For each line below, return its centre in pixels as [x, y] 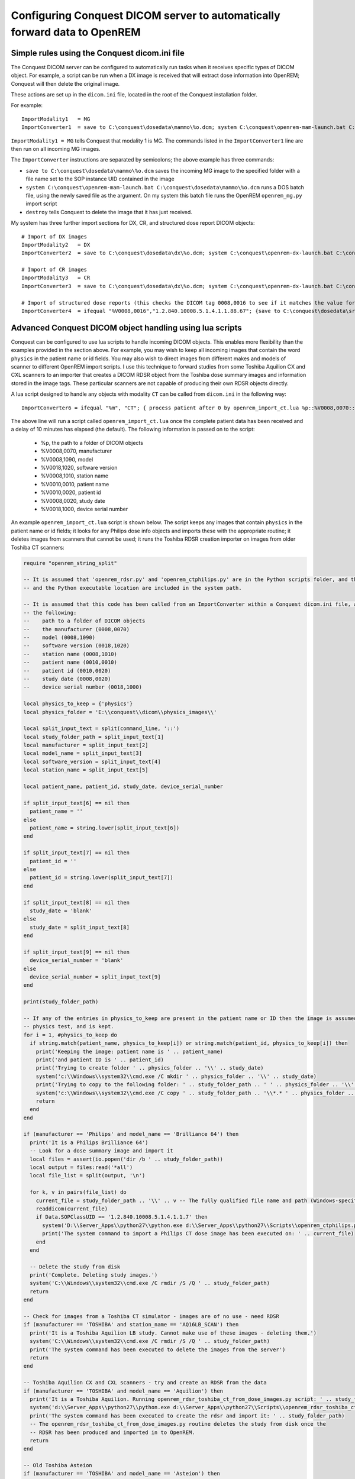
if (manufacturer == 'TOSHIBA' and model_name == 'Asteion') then [122, 1474]
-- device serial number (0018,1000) [83, 687]
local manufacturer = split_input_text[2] [86, 745]
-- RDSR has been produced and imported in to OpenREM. [112, 1432]
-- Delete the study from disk [75, 1267]
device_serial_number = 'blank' [77, 960]
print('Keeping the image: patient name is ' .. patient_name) [130, 1051]
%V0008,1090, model [67, 459]
